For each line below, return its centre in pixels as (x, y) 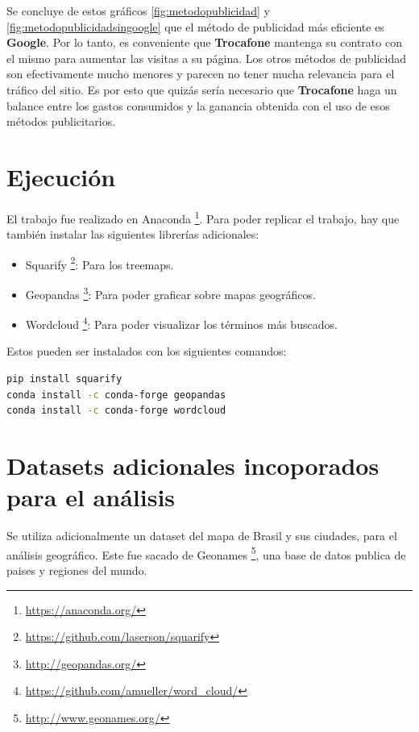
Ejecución (61, 176)
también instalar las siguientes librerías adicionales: (133, 234)
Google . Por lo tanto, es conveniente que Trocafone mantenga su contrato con (204, 42)
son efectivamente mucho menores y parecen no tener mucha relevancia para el (201, 74)
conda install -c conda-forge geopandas (116, 395)
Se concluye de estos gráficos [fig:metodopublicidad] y (138, 10)
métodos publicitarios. (61, 121)
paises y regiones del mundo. (77, 570)
